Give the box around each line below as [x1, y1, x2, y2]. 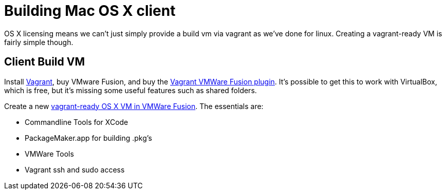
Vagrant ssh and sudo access [25, 165, 125, 174]
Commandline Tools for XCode [25, 117, 128, 126]
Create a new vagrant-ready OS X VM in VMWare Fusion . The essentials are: [4, 101, 264, 111]
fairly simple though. [4, 37, 73, 47]
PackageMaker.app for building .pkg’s [25, 133, 152, 142]
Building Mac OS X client [4, 2, 176, 19]
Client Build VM [4, 55, 85, 69]
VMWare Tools [25, 149, 74, 158]
